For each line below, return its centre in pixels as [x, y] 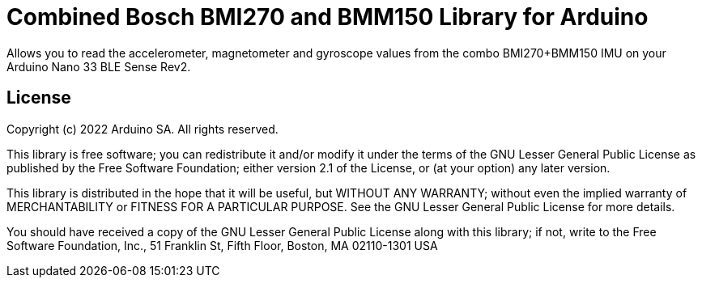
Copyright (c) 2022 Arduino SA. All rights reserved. [143, 129]
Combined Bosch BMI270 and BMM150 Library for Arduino [328, 17]
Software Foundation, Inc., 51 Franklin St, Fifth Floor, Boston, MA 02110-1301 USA [222, 245]
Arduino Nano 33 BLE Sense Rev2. [99, 66]
